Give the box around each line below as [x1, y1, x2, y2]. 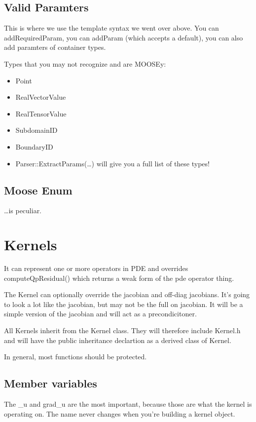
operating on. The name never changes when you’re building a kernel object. [4, 408, 235, 419]
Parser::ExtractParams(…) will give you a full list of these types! [15, 158, 210, 168]
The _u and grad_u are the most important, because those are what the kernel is [4, 399, 252, 409]
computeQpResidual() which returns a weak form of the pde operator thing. [4, 272, 234, 283]
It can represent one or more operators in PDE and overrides [4, 263, 188, 273]
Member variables [4, 376, 97, 391]
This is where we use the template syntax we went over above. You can [4, 23, 219, 33]
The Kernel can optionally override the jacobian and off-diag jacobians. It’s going [4, 289, 250, 300]
